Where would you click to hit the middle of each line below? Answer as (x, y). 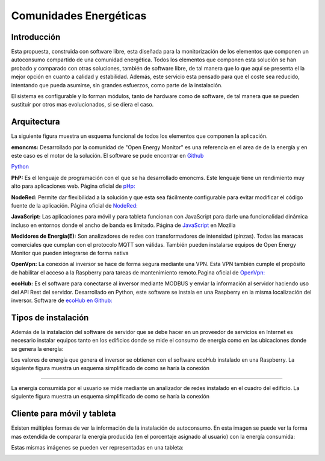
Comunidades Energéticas (79, 16)
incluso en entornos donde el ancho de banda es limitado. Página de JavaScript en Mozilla (123, 225)
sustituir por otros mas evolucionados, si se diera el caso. (82, 105)
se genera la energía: (37, 348)
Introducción (36, 37)
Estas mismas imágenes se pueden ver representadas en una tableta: (97, 447)
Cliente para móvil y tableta (64, 414)
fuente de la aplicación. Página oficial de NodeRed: (74, 206)
